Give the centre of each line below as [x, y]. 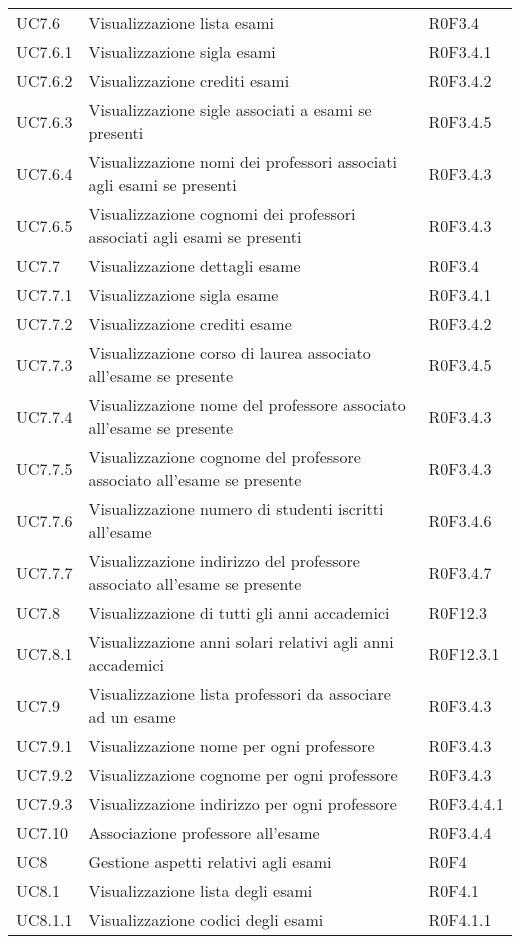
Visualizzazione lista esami [181, 22]
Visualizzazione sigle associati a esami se [230, 109]
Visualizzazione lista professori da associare [239, 693]
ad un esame [132, 716]
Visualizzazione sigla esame [183, 294]
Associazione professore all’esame [204, 832]
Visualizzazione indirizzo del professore [224, 560]
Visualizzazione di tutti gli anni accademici [239, 612]
